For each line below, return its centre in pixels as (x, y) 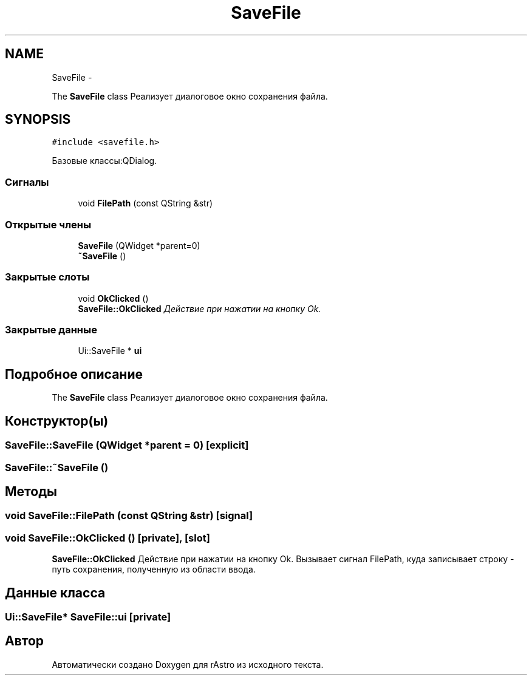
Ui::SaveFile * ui (110, 351)
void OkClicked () (113, 298)
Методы (31, 491)
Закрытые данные (51, 330)
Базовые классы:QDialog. (104, 161)
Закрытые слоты (47, 277)
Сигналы (27, 182)
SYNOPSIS (38, 120)
